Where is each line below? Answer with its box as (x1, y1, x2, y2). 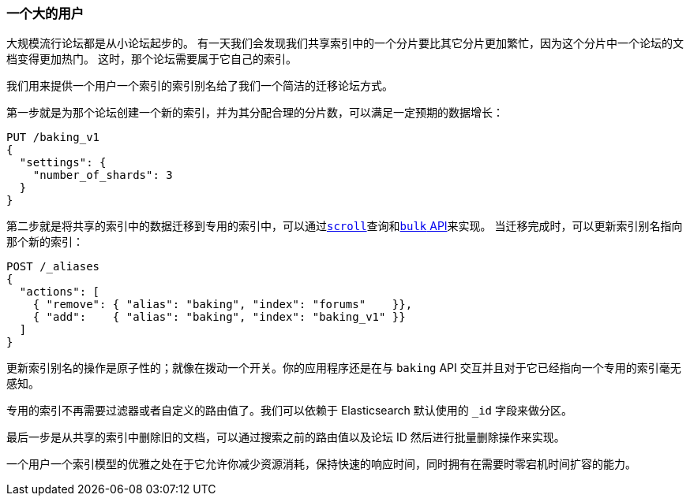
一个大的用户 (6, 6, 84, 21)
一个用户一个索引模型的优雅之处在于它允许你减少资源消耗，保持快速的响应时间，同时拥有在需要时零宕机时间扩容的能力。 (6, 457, 636, 471)
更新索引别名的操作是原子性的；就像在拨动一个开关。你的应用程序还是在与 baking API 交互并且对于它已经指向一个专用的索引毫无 (6, 361, 681, 375)
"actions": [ (19, 285, 100, 299)
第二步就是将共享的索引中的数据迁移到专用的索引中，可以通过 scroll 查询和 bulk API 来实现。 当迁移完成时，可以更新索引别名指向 (6, 219, 683, 233)
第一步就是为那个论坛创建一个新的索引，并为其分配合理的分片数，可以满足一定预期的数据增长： (6, 106, 504, 120)
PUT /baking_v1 (6, 131, 100, 144)
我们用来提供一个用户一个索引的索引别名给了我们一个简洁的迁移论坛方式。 (6, 79, 393, 93)
